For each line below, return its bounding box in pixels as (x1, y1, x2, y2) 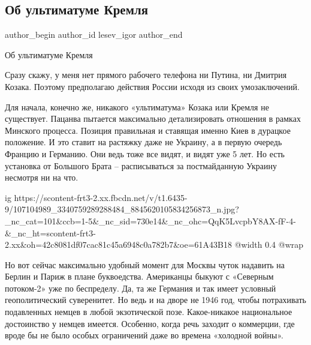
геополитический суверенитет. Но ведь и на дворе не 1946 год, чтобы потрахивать (5, 293, 306, 306)
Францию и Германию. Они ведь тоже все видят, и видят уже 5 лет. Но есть (5, 147, 285, 160)
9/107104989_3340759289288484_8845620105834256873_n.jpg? (5, 203, 239, 215)
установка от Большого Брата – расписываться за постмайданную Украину (5, 159, 277, 172)
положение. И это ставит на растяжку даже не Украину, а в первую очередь (5, 136, 282, 148)
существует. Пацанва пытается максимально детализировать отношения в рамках (5, 112, 301, 125)
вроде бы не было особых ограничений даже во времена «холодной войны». (5, 329, 284, 341)
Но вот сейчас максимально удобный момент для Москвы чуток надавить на (5, 258, 285, 271)
